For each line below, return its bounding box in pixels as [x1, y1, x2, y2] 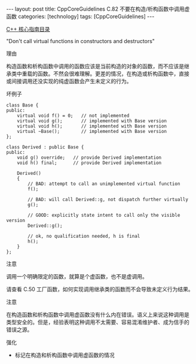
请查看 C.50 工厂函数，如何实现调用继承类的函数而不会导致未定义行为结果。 [6, 286, 194, 293]
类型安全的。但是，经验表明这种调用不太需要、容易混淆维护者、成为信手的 [6, 318, 189, 326]
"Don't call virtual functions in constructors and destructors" [6, 38, 155, 44]
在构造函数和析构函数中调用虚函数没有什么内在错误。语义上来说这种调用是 [6, 311, 189, 318]
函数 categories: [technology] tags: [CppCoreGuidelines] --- [6, 13, 155, 20]
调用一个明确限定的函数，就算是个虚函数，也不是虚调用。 [6, 273, 148, 280]
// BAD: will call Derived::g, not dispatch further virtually [27, 196, 188, 202]
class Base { [6, 102, 39, 108]
